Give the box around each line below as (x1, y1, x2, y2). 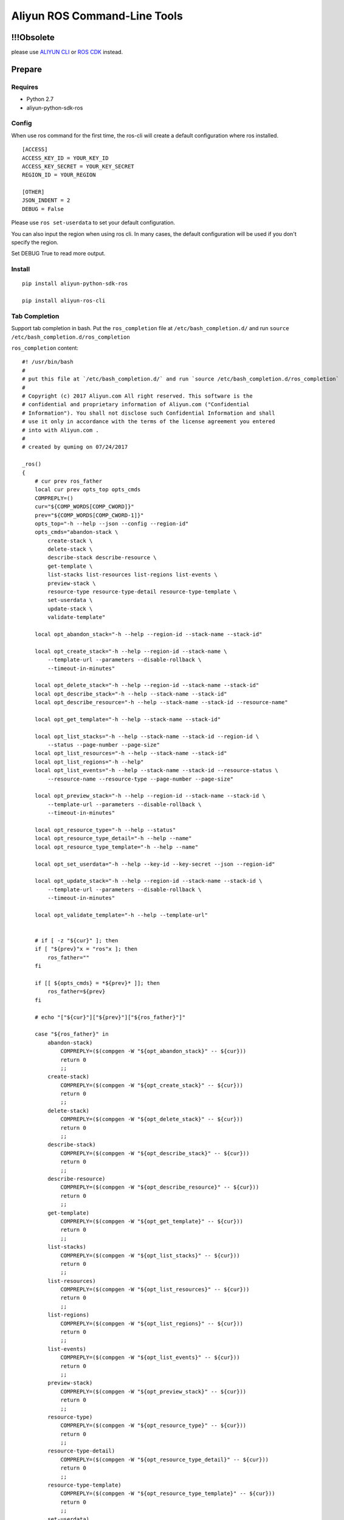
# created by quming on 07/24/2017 (22, 444, 128, 451)
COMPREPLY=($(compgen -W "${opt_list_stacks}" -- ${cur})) (60, 1252, 240, 1259)
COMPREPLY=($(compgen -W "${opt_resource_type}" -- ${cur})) (60, 1422, 247, 1429)
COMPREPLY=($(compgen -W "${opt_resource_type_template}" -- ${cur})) (60, 1490, 275, 1497)
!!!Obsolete (11, 32, 55, 43)
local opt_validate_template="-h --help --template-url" (34, 911, 208, 918)
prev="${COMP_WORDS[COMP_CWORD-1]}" (34, 511, 144, 519)
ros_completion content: (11, 344, 79, 352)
